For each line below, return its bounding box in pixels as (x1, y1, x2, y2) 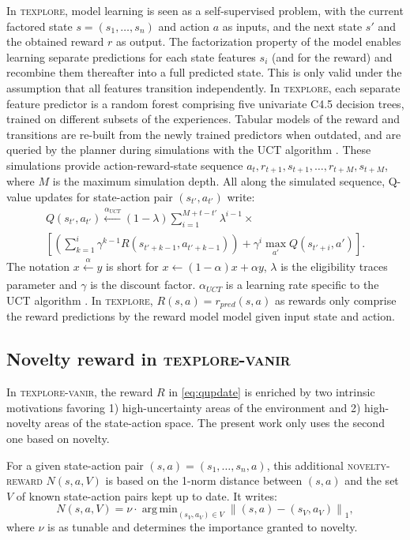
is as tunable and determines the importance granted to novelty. (47, 519, 358, 535)
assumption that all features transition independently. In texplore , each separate (6, 79, 401, 96)
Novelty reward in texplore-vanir (6, 347, 291, 371)
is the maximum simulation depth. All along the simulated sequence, (52, 173, 386, 189)
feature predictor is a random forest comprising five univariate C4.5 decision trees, (6, 95, 404, 111)
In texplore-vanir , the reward (6, 384, 153, 400)
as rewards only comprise (274, 292, 397, 309)
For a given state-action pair (6, 456, 144, 473)
